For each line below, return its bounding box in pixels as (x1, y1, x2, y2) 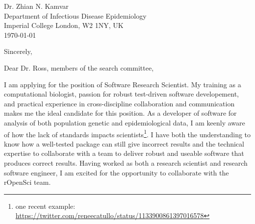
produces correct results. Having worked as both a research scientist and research (4, 157, 248, 168)
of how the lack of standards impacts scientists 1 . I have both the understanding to (4, 127, 251, 139)
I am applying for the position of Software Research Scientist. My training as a (4, 79, 241, 89)
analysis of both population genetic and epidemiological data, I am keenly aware (4, 117, 245, 127)
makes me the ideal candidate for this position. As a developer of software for (4, 108, 237, 118)
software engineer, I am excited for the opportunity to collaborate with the (4, 167, 229, 177)
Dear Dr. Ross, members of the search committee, (4, 62, 154, 73)
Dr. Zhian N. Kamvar (4, 1, 69, 11)
